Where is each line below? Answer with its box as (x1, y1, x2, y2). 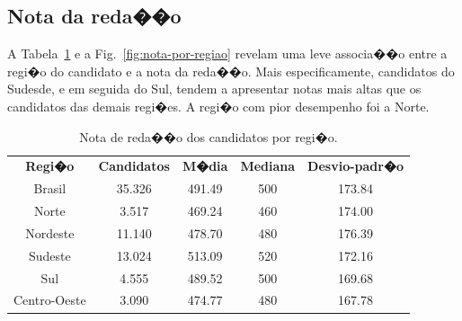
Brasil (33, 179, 67, 198)
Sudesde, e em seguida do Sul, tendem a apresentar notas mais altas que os (7, 79, 422, 98)
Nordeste (25, 223, 75, 242)
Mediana (240, 156, 296, 175)
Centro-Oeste (13, 290, 86, 309)
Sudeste (28, 245, 71, 264)
